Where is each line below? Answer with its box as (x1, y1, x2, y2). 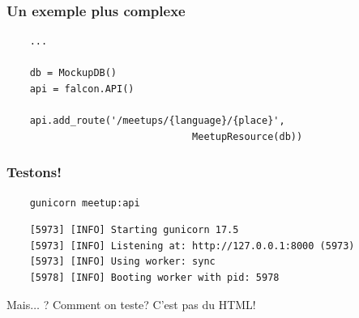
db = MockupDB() (29, 67, 118, 79)
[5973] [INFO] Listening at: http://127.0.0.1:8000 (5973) (29, 240, 355, 252)
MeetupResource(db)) (192, 130, 303, 142)
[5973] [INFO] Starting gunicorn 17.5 (29, 224, 239, 236)
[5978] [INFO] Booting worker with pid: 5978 (29, 271, 280, 283)
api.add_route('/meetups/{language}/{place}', (29, 115, 285, 127)
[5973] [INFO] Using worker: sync (29, 256, 216, 268)
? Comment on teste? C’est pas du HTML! (43, 295, 256, 312)
